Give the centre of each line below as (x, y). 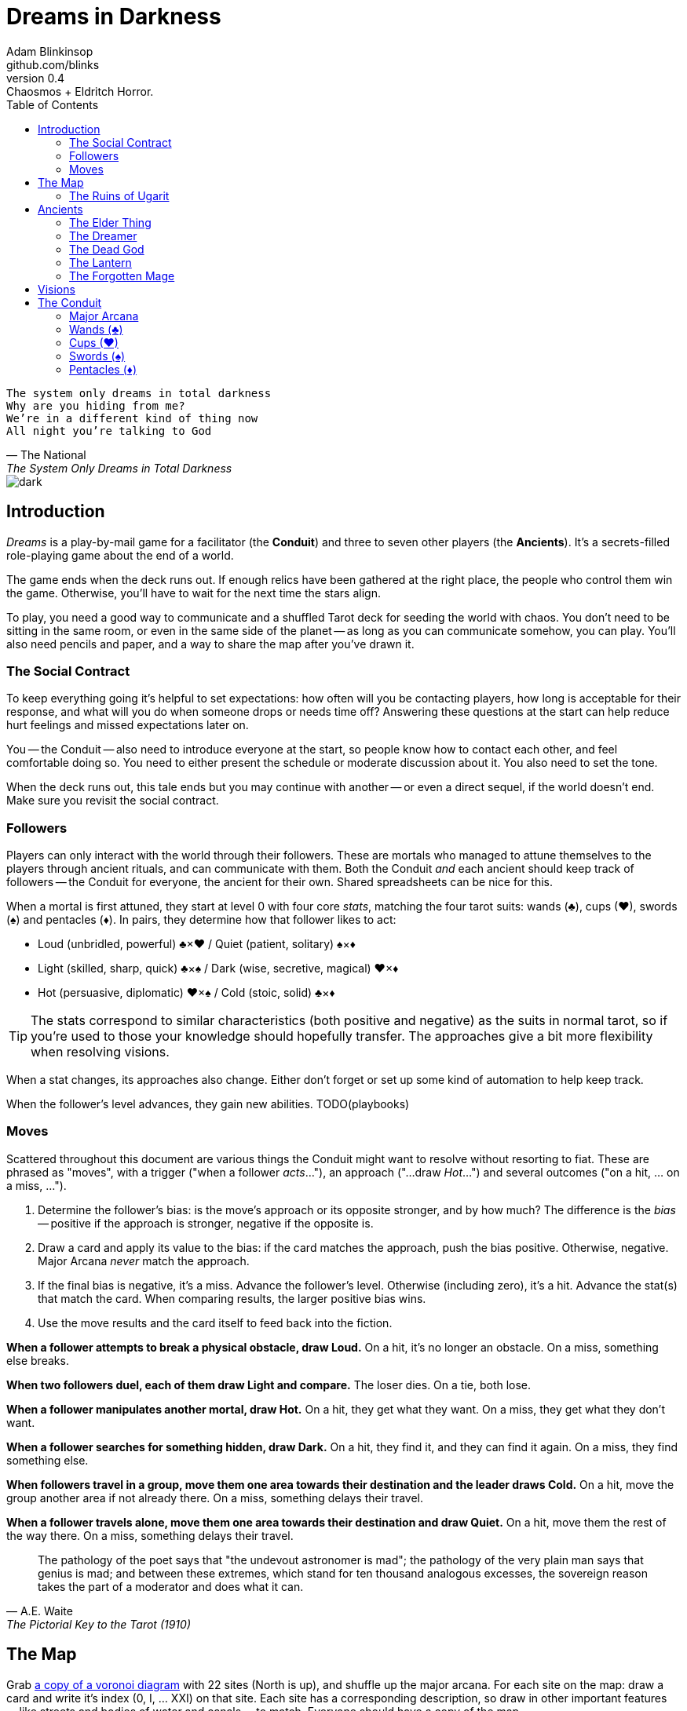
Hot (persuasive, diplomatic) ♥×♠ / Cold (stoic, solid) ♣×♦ (186, 993)
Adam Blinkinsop (50, 51)
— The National (46, 454)
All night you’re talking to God (109, 430)
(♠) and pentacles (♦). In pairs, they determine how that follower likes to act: (201, 920)
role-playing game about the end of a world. (120, 555)
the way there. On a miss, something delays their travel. (150, 1535)
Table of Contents (53, 104)
